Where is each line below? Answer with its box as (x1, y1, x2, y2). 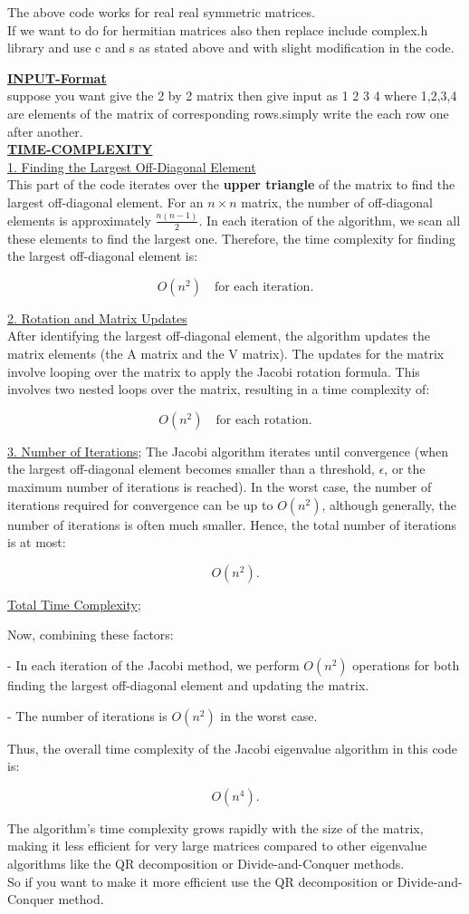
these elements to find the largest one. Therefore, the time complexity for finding (7, 228, 456, 247)
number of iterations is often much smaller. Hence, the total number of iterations (7, 515, 456, 534)
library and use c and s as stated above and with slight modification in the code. (7, 38, 455, 57)
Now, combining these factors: (7, 625, 174, 644)
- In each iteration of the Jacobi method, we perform (7, 655, 300, 674)
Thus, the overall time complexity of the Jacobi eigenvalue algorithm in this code (7, 738, 458, 757)
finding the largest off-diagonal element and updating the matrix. (7, 675, 369, 694)
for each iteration (214, 280, 311, 293)
